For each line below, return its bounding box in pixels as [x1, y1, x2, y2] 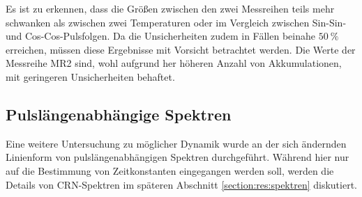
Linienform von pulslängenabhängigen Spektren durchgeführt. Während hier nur [6, 150, 349, 164]
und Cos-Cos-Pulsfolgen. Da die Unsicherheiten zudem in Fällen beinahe [6, 29, 315, 43]
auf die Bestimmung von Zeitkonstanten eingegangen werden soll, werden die [6, 163, 334, 178]
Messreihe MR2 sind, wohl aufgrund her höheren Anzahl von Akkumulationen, [6, 56, 342, 70]
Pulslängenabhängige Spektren [6, 103, 232, 125]
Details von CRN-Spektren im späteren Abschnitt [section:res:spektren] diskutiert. [6, 177, 357, 191]
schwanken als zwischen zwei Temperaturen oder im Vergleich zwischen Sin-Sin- [6, 15, 347, 29]
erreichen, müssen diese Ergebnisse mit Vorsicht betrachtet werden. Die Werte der [6, 42, 356, 56]
